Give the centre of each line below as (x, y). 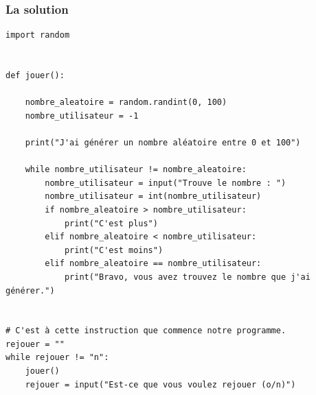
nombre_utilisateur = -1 (82, 116)
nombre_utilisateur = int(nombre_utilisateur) (153, 196)
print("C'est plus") (111, 223)
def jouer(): (35, 75)
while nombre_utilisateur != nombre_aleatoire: (136, 170)
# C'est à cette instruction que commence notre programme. (146, 331)
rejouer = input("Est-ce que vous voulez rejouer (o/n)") (160, 384)
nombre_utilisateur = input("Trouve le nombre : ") (166, 183)
